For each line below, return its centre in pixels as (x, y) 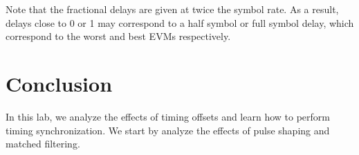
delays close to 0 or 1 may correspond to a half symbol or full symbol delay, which (180, 22)
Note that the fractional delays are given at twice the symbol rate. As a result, (172, 9)
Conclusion (59, 83)
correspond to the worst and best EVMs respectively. (118, 36)
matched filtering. (43, 144)
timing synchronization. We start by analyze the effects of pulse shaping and (168, 130)
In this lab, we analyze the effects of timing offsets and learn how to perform (168, 116)
